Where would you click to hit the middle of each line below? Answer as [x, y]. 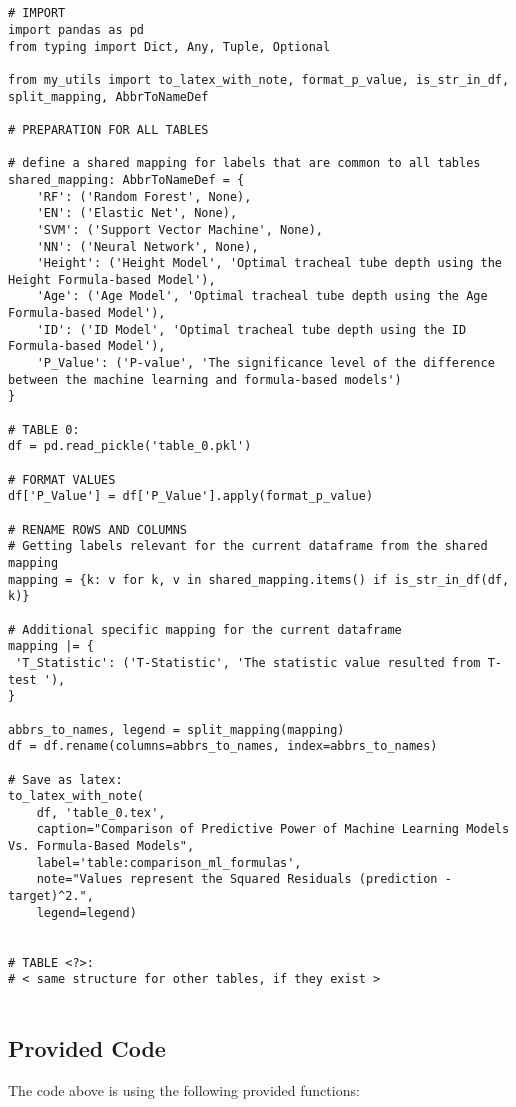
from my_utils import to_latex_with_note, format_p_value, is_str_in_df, [259, 79]
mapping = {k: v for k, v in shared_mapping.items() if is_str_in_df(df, [259, 579]
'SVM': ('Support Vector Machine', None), [179, 229]
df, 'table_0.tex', [101, 812]
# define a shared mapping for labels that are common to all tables [244, 163]
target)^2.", [51, 896]
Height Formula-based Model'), [112, 279]
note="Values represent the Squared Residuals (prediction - [244, 879]
